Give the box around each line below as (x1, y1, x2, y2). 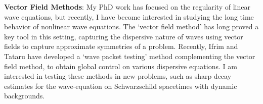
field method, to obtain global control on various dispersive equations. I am (4, 61, 237, 71)
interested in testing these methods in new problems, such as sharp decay (4, 71, 232, 81)
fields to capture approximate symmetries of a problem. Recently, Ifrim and (4, 41, 238, 51)
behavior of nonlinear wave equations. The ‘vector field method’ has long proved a (4, 21, 259, 32)
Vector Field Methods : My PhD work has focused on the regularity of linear (4, 2, 250, 12)
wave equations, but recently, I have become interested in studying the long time (4, 11, 254, 22)
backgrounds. (4, 90, 45, 101)
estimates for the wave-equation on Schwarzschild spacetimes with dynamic (4, 80, 237, 91)
